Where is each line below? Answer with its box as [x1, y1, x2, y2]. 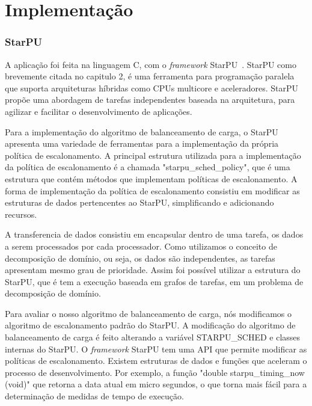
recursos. [5, 208, 37, 220]
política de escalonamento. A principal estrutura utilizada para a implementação [5, 149, 301, 161]
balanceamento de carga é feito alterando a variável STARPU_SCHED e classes [5, 331, 301, 343]
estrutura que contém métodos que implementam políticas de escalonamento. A [5, 172, 298, 185]
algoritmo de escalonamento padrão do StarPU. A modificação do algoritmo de [5, 319, 296, 331]
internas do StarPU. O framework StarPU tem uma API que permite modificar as [5, 342, 307, 355]
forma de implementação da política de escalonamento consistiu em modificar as [5, 184, 300, 197]
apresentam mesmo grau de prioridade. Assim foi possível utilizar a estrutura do [5, 263, 301, 276]
